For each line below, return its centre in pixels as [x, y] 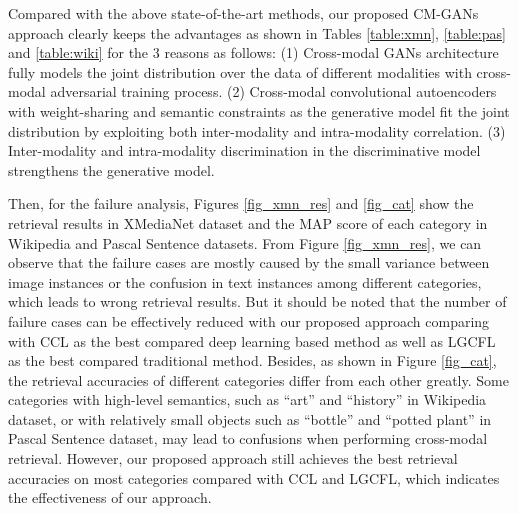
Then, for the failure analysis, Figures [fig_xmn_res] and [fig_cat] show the [241, 203]
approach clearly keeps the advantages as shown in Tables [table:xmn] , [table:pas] [257, 32]
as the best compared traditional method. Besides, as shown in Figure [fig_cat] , [252, 360]
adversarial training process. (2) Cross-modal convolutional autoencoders [273, 91]
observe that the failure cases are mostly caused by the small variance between [249, 262]
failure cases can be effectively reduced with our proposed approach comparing [249, 320]
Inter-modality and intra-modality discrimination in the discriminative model [244, 150]
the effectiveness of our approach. [110, 497]
